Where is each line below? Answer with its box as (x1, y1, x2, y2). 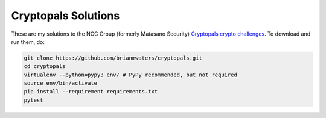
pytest (24, 96, 43, 104)
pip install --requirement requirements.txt (24, 88, 158, 95)
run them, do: (11, 38, 45, 45)
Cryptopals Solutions (11, 9, 120, 22)
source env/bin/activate (24, 80, 98, 87)
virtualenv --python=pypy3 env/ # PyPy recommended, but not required (24, 71, 238, 78)
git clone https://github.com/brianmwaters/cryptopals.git (24, 54, 202, 61)
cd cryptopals (24, 63, 66, 70)
